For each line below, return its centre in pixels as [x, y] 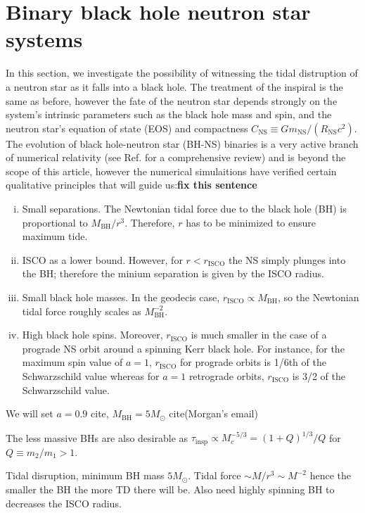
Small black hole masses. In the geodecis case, [121, 297]
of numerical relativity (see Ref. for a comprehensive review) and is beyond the [176, 157]
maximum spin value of [72, 362]
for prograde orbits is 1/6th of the [253, 362]
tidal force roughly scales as [82, 311]
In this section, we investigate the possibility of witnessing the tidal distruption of [182, 73]
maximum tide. [55, 236]
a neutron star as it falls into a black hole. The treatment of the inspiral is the [174, 86]
